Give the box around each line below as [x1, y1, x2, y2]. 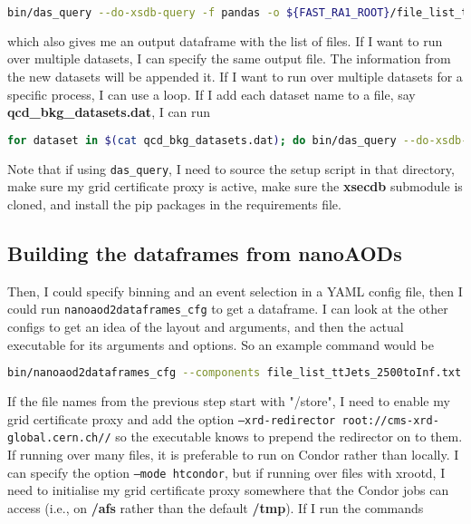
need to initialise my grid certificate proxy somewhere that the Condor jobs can [7, 480, 449, 500]
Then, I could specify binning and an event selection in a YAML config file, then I [7, 281, 463, 300]
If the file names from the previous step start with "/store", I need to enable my [7, 392, 450, 411]
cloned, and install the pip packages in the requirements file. [7, 194, 341, 213]
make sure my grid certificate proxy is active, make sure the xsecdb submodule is [7, 177, 463, 196]
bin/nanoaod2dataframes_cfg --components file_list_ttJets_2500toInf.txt [7, 366, 462, 380]
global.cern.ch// [7, 432, 111, 445]
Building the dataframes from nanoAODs [7, 238, 402, 267]
